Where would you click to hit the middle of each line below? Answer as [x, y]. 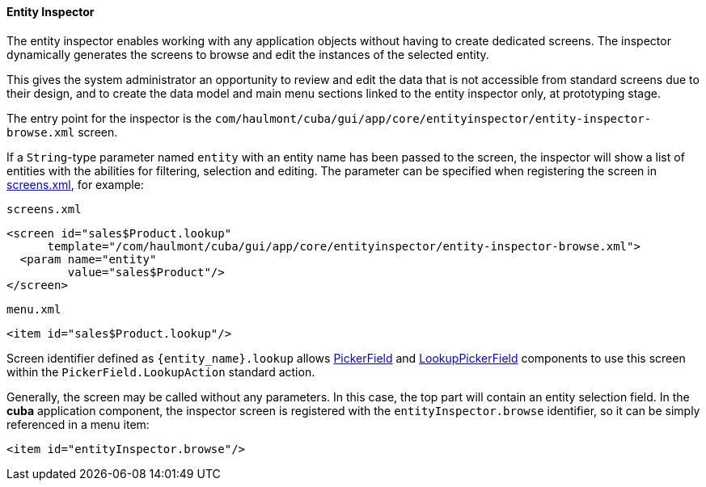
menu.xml [34, 309]
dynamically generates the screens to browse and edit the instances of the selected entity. [248, 54]
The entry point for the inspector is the [109, 118]
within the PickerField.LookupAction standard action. [161, 372]
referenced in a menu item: [78, 424]
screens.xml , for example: [75, 184]
